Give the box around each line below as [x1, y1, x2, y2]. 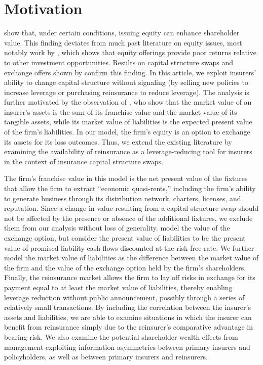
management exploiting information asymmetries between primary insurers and [4, 341, 250, 352]
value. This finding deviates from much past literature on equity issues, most [4, 37, 242, 48]
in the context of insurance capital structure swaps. [4, 156, 163, 166]
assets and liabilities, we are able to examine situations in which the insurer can [4, 311, 252, 322]
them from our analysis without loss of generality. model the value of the [4, 222, 230, 233]
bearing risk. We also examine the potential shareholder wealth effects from [4, 331, 238, 342]
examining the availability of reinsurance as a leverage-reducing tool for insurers [4, 146, 252, 157]
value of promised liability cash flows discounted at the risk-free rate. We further [4, 242, 254, 253]
